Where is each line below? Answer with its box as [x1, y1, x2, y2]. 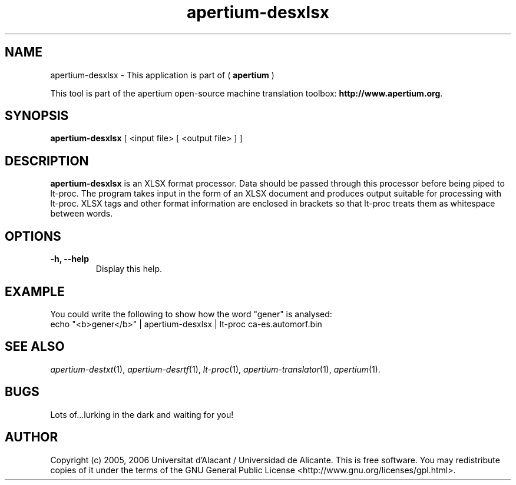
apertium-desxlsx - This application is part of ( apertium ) [50, 69, 274, 80]
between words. [50, 208, 113, 219]
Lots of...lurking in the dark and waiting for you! [50, 409, 234, 420]
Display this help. [95, 264, 163, 274]
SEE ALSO [5, 339, 65, 354]
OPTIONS [5, 228, 61, 244]
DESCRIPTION [5, 153, 89, 168]
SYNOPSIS [5, 108, 69, 124]
